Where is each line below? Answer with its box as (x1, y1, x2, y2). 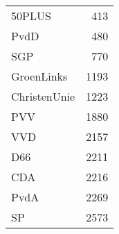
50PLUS (11, 8, 51, 24)
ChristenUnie (11, 88, 75, 104)
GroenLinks (11, 68, 68, 84)
